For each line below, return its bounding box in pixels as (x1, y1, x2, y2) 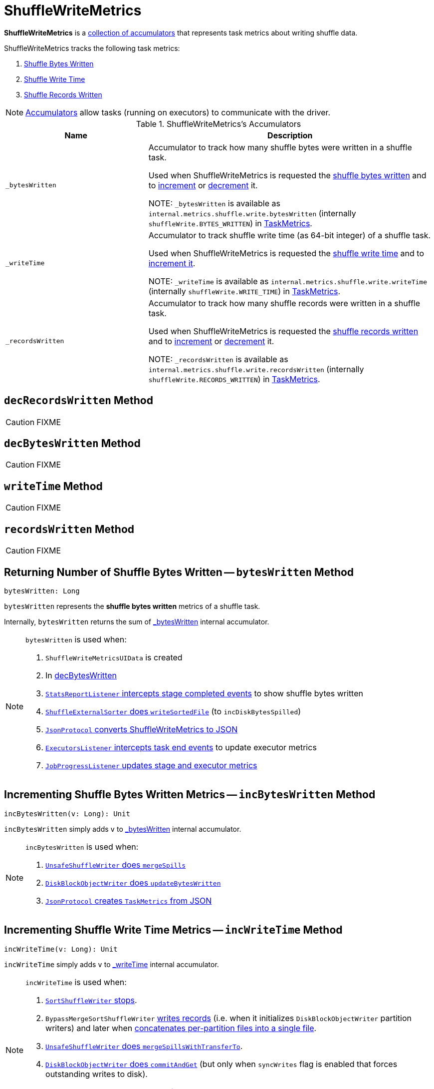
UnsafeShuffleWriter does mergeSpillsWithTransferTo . (45, 1041, 243, 1051)
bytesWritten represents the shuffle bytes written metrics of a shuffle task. (4, 601, 260, 610)
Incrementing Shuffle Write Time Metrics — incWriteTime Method (4, 924, 343, 937)
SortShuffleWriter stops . (45, 995, 137, 1005)
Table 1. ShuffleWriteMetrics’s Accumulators (136, 118, 301, 129)
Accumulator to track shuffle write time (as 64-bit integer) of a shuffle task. (148, 230, 431, 240)
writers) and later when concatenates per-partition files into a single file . (45, 1023, 317, 1033)
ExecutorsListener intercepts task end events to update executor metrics (45, 742, 317, 752)
